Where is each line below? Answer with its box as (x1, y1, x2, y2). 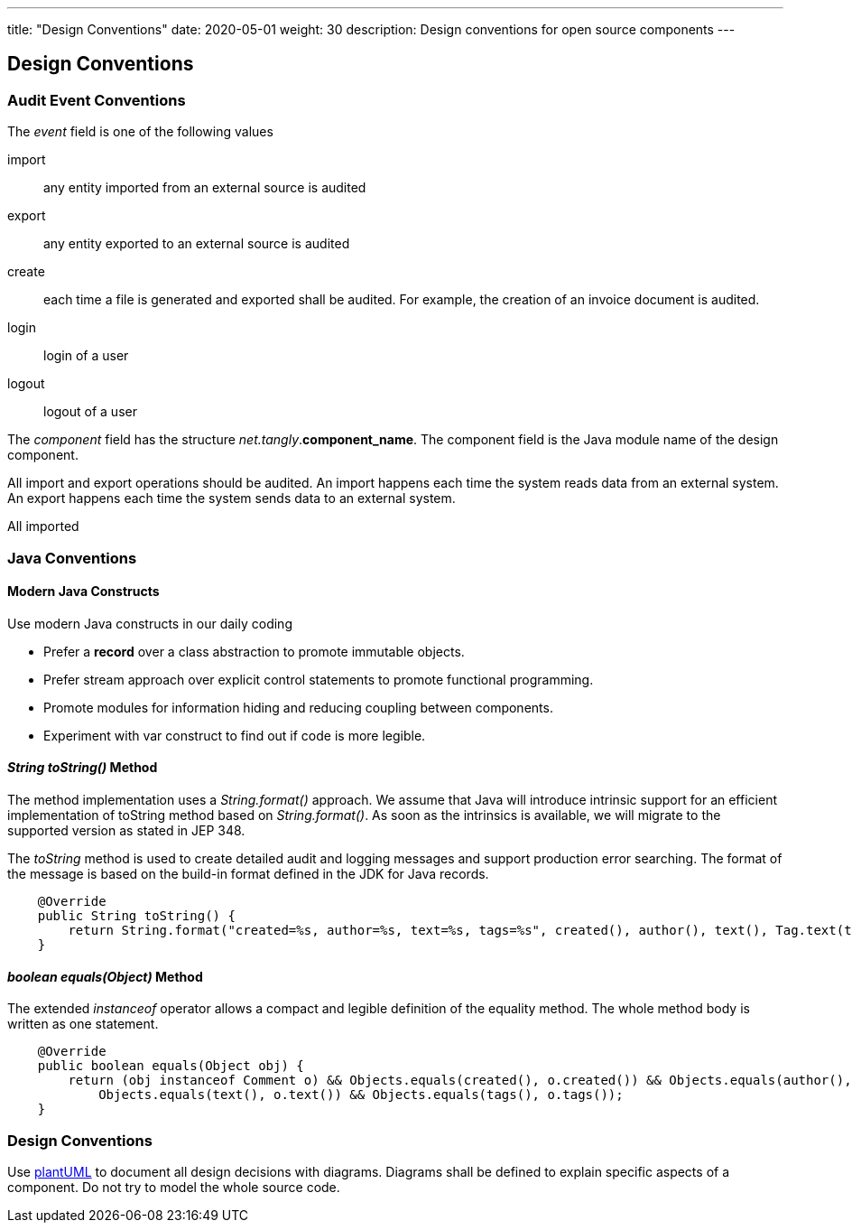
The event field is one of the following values (7, 124, 273, 140)
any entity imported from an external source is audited (43, 180, 366, 196)
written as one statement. (7, 1016, 159, 1032)
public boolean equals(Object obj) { (37, 1058, 304, 1074)
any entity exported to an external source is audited (43, 236, 350, 252)
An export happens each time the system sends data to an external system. (7, 490, 456, 507)
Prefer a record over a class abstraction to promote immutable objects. (43, 643, 465, 659)
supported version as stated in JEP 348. (7, 823, 245, 839)
